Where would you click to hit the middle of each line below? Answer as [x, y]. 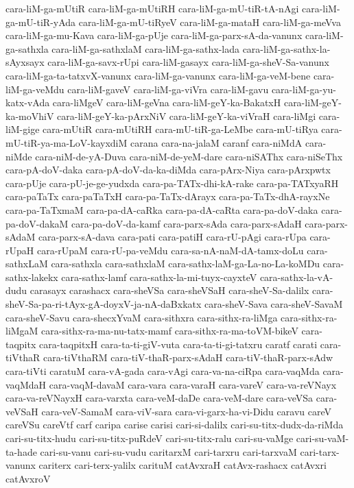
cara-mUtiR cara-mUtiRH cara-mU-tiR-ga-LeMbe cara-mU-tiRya [180, 129]
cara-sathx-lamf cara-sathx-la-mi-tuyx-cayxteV [159, 277]
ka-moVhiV [30, 115]
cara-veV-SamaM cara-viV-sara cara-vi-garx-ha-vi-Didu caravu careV [186, 411]
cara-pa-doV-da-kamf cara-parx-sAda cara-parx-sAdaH [187, 223]
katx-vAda [28, 102]
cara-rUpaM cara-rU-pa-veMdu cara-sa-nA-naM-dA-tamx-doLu [170, 250]
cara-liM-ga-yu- [304, 89]
